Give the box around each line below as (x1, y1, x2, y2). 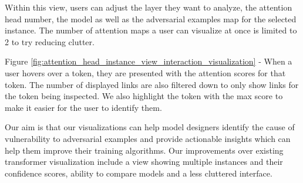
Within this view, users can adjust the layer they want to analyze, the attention (5, 1, 292, 13)
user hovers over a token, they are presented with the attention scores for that (5, 66, 286, 79)
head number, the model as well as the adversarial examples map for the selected (5, 12, 297, 25)
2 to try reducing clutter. (5, 35, 95, 48)
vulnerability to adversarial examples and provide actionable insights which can (5, 132, 291, 144)
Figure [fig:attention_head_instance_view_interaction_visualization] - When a (5, 55, 292, 67)
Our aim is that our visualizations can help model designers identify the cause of (5, 121, 295, 133)
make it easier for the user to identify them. (5, 101, 162, 113)
